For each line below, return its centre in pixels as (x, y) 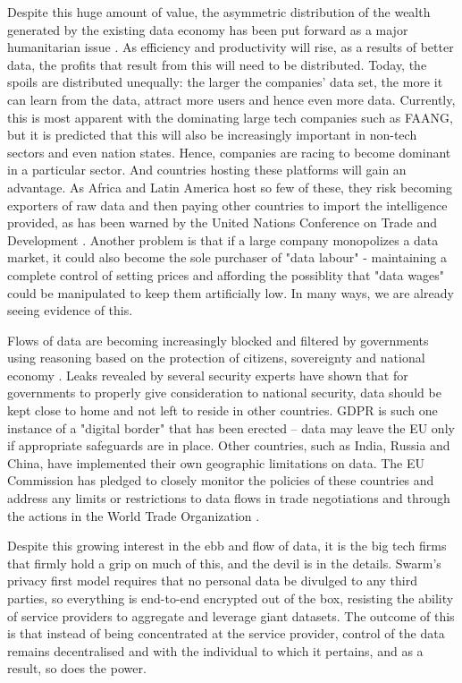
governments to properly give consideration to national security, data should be (224, 393)
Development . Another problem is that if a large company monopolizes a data (223, 239)
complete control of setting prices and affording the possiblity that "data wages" (226, 274)
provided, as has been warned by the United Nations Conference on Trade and (223, 222)
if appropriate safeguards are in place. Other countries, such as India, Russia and (229, 445)
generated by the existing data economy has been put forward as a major (208, 29)
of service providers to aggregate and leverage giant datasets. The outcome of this (231, 615)
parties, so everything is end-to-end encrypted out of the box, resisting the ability (231, 598)
